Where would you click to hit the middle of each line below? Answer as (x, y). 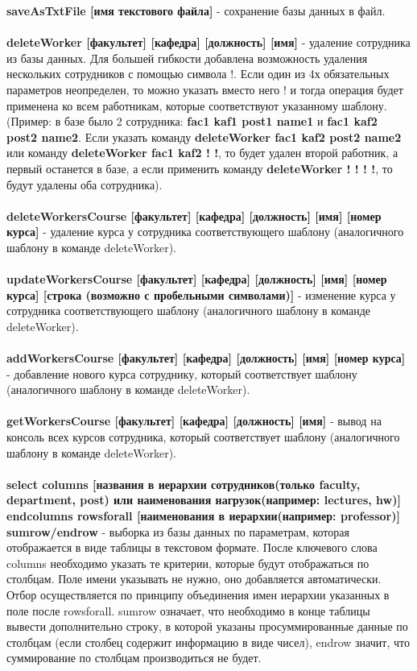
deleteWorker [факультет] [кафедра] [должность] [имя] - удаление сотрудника (208, 42)
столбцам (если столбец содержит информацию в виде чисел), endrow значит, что (208, 642)
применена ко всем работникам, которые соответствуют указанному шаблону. (197, 105)
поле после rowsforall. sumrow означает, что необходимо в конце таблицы (188, 610)
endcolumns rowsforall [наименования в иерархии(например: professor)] (203, 516)
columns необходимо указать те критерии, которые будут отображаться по (188, 563)
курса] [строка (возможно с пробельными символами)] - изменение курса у (201, 294)
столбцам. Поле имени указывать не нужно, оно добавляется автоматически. (194, 579)
